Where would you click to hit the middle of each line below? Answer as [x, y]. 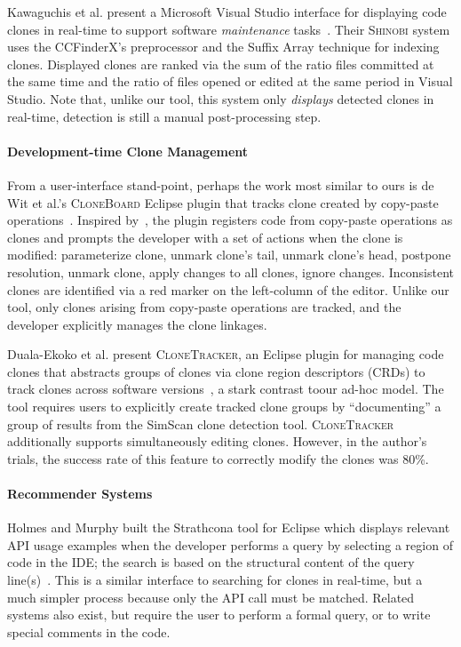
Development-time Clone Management [128, 151]
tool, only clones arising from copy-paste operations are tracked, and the [204, 307]
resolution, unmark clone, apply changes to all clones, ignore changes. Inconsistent [231, 272]
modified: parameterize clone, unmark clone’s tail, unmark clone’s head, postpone [229, 255]
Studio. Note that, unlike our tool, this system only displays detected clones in [221, 98]
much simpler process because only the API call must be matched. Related [211, 597]
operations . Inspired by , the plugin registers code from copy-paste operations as [230, 220]
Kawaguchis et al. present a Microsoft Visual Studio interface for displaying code [227, 12]
